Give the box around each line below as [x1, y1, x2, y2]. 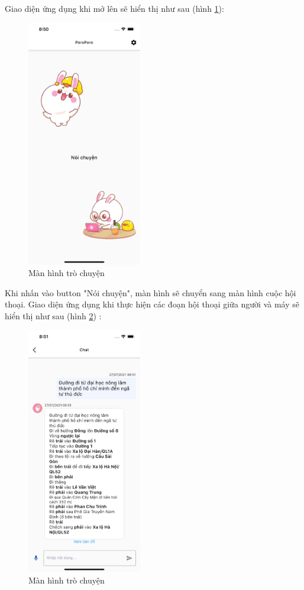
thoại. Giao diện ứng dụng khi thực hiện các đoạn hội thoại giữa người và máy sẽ [5, 298, 299, 310]
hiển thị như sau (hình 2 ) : [5, 310, 102, 322]
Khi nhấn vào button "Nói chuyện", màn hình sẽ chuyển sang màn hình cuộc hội [5, 286, 296, 299]
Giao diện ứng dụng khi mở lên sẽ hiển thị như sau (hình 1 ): [5, 2, 224, 14]
